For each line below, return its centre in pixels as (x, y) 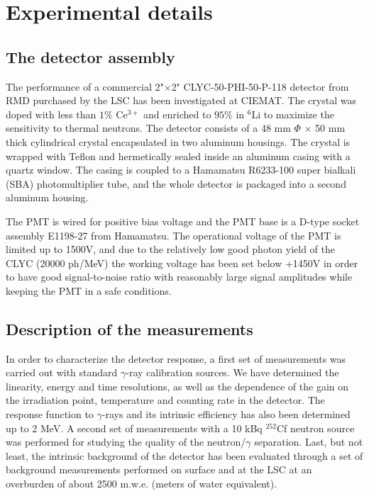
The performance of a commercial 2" (85, 86)
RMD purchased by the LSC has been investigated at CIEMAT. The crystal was (181, 100)
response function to (50, 414)
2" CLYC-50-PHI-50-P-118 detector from (260, 86)
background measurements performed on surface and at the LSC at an (159, 469)
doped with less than (51, 114)
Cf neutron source (315, 428)
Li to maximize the (293, 114)
